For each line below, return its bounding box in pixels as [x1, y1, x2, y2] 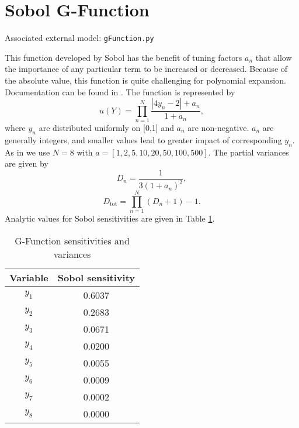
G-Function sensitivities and [15, 233, 130, 247]
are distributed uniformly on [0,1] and [39, 121, 174, 133]
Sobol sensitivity [57, 270, 135, 284]
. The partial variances [208, 146, 289, 158]
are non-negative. [187, 121, 249, 133]
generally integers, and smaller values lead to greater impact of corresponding [5, 133, 282, 146]
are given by [5, 157, 48, 170]
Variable [9, 270, 48, 284]
